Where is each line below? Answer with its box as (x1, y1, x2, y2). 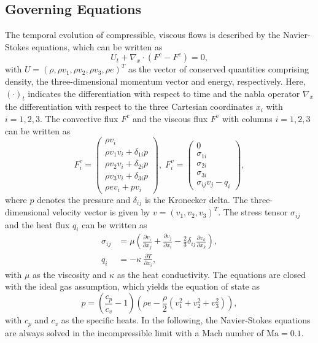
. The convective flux (39, 112, 118, 125)
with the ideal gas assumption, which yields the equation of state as (5, 280, 260, 293)
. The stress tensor (218, 206, 288, 218)
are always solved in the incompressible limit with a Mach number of (5, 326, 264, 339)
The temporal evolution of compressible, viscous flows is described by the (5, 28, 281, 41)
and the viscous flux (132, 112, 208, 125)
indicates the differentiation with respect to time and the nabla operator (28, 87, 300, 99)
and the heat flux (5, 218, 70, 231)
